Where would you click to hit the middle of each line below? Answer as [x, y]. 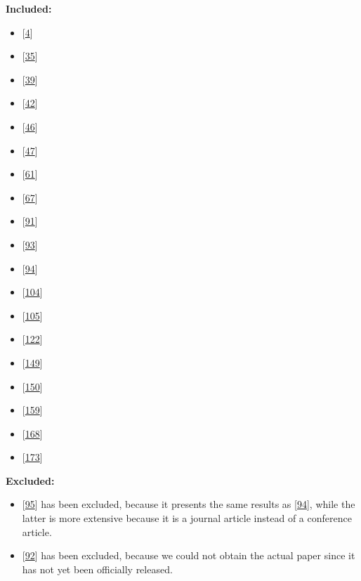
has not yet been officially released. [97, 569]
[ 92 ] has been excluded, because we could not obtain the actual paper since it [189, 555]
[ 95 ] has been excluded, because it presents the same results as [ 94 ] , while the [189, 504]
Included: [29, 8]
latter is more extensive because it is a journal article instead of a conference [187, 518]
